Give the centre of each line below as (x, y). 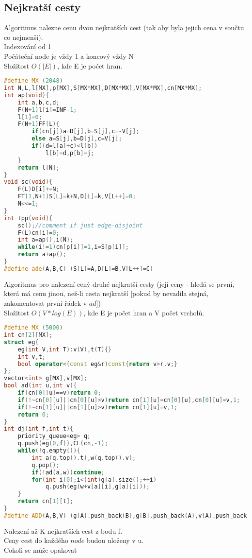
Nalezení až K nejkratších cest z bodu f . (63, 531)
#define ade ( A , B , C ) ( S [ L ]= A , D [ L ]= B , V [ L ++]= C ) (79, 269)
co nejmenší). (24, 37)
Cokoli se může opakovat (40, 549)
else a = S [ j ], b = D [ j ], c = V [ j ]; (77, 139)
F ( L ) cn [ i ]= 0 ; (39, 233)
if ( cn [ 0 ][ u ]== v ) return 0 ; (59, 393)
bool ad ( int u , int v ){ (40, 386)
